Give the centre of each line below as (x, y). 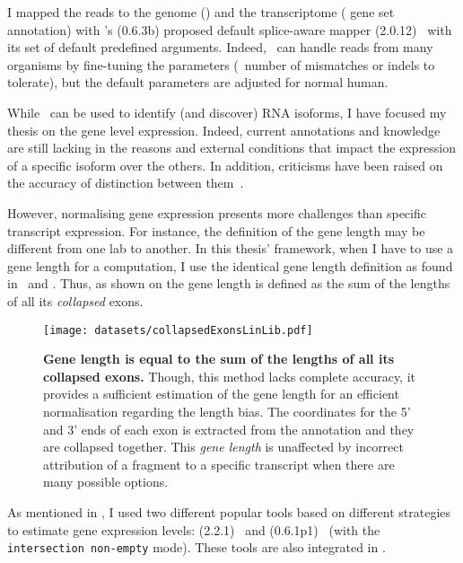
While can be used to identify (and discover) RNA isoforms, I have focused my (227, 112)
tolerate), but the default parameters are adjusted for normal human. (198, 82)
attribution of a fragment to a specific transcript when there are (219, 464)
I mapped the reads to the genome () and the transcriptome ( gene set (201, 12)
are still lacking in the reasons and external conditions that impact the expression (231, 148)
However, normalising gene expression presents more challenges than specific (217, 212)
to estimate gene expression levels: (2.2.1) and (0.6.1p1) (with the (194, 529)
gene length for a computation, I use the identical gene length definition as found (230, 265)
